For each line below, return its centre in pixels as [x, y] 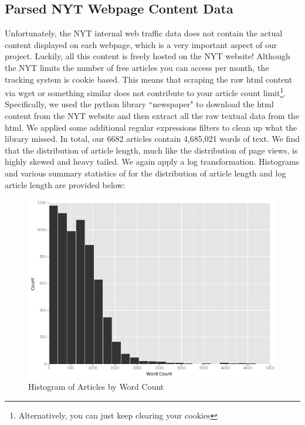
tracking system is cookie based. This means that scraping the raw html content [149, 79]
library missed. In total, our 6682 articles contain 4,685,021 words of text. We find [152, 139]
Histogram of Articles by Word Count [96, 387]
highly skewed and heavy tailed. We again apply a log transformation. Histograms [152, 161]
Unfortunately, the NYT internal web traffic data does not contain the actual [144, 33]
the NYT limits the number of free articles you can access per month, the [137, 67]
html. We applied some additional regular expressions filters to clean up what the [151, 127]
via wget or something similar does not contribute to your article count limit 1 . [145, 92]
